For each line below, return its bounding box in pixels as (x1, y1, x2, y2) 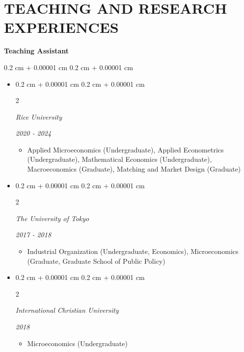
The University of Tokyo (15, 213, 89, 223)
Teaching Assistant (4, 46, 69, 56)
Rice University (15, 111, 62, 122)
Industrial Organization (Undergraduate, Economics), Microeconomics (27, 246, 239, 256)
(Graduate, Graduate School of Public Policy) (27, 255, 165, 266)
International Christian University (15, 305, 119, 315)
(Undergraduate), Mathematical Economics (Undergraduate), (27, 154, 212, 164)
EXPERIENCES (4, 17, 119, 37)
